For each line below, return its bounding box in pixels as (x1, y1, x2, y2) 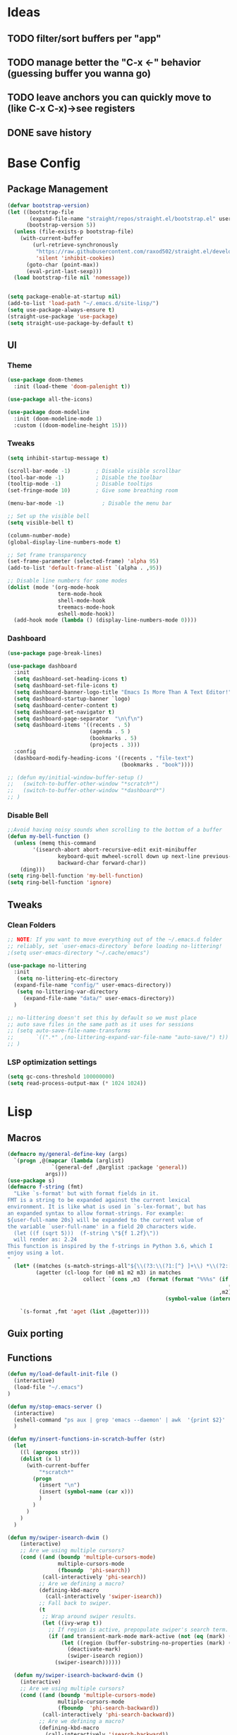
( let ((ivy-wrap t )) (42, 1619, 102, 1627)
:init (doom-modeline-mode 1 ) (13, 415, 102, 422)
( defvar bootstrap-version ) (7, 202, 90, 209)
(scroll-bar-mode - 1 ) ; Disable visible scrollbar (7, 467, 181, 474)
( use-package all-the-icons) (7, 396, 93, 403)
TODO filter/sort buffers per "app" (7, 33, 162, 45)
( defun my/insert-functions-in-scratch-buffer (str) (7, 1436, 166, 1443)
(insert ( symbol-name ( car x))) (38, 1488, 134, 1496)
